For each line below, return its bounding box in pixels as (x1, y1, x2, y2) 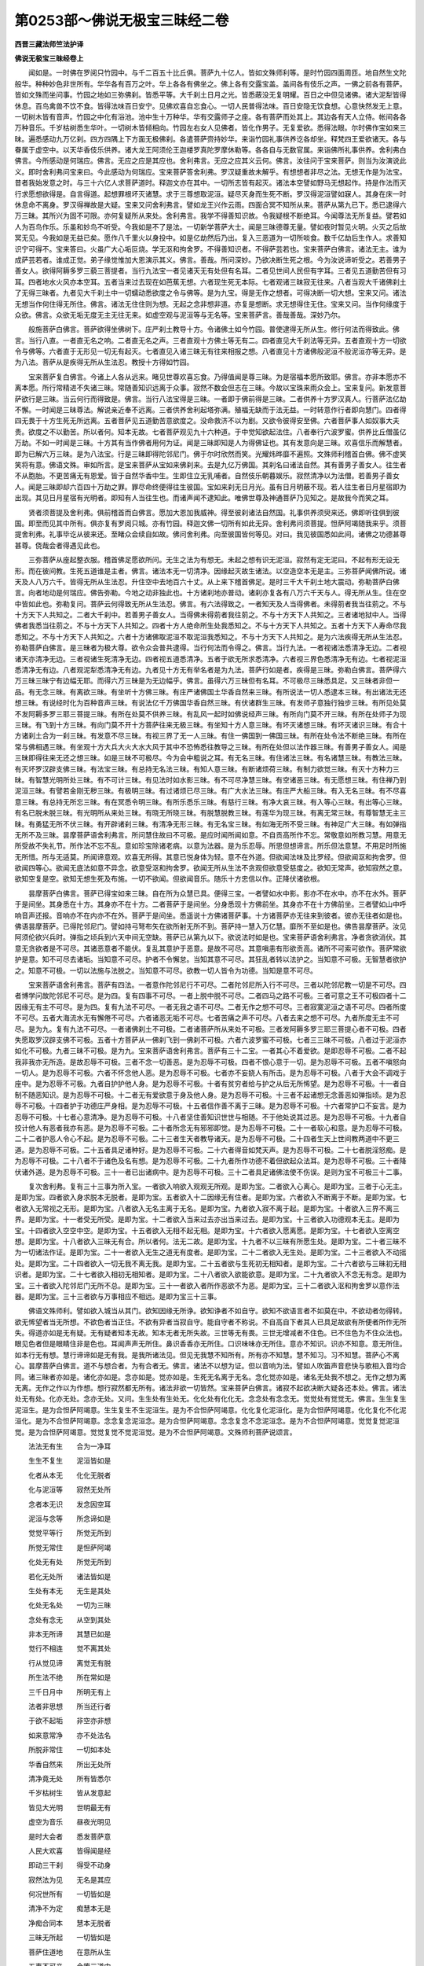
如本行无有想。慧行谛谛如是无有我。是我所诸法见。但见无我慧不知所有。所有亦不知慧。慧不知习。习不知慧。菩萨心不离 (14, 1349, 400, 1360)
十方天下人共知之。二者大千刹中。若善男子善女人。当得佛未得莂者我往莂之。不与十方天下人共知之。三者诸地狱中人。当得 (14, 610, 407, 620)
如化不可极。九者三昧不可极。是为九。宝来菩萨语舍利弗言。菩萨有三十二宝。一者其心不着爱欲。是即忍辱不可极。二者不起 (14, 1046, 407, 1055)
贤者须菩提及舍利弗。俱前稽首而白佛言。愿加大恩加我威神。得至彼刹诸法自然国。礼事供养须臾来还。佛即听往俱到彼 (27, 507, 400, 517)
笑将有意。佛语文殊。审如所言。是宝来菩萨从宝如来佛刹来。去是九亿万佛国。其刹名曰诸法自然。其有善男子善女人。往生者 (14, 460, 407, 469)
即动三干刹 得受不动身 (27, 1861, 111, 1870)
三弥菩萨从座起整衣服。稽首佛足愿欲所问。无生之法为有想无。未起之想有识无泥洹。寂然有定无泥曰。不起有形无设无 (27, 555, 400, 565)
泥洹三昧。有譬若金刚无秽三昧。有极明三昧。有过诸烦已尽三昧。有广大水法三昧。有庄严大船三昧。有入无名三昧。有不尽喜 (14, 786, 407, 796)
